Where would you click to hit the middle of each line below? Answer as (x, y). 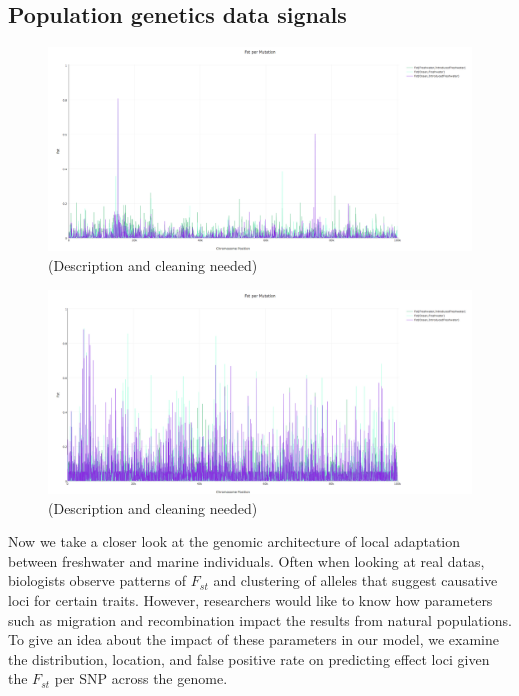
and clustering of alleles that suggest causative (355, 580)
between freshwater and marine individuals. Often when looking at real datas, (246, 560)
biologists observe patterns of (97, 580)
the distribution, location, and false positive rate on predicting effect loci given (249, 658)
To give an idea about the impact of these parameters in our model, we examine (254, 639)
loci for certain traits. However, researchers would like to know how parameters (250, 600)
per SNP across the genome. (141, 678)
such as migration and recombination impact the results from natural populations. (260, 619)
